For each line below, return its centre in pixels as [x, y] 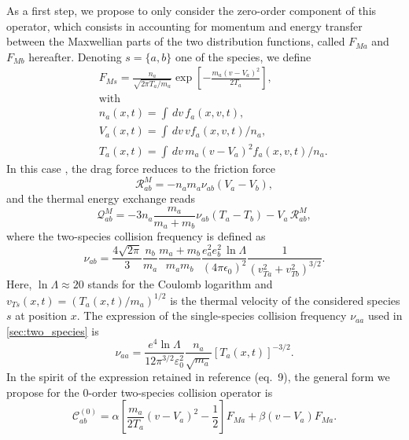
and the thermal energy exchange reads [101, 198]
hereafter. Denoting [75, 56]
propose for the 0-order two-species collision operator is [140, 392]
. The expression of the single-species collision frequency [212, 315]
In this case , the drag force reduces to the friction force [141, 169]
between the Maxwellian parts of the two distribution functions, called [176, 41]
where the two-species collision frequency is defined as [136, 236]
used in [385, 315]
